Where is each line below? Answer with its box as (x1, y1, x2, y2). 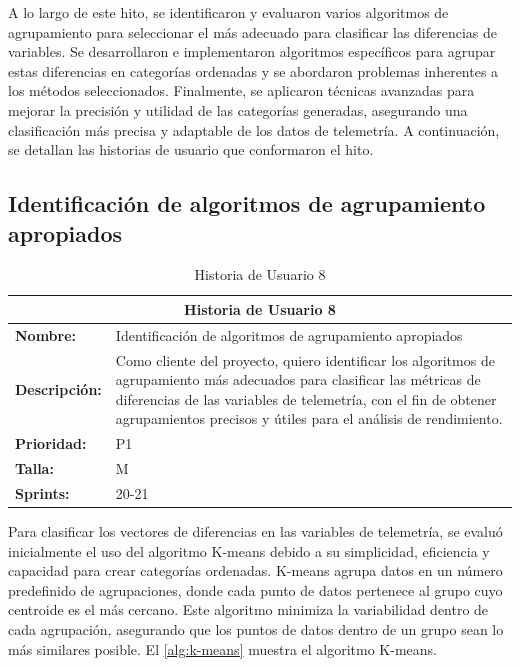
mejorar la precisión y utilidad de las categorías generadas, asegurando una (8, 99, 468, 120)
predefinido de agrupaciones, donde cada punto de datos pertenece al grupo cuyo (8, 579, 503, 600)
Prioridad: (15, 433, 87, 454)
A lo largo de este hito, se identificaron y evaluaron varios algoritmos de (8, 2, 449, 22)
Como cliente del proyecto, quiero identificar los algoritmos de (115, 349, 495, 370)
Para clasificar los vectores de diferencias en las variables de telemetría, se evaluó (8, 521, 503, 542)
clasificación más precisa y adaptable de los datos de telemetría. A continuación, (8, 119, 500, 140)
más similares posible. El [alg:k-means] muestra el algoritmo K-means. (8, 638, 437, 659)
